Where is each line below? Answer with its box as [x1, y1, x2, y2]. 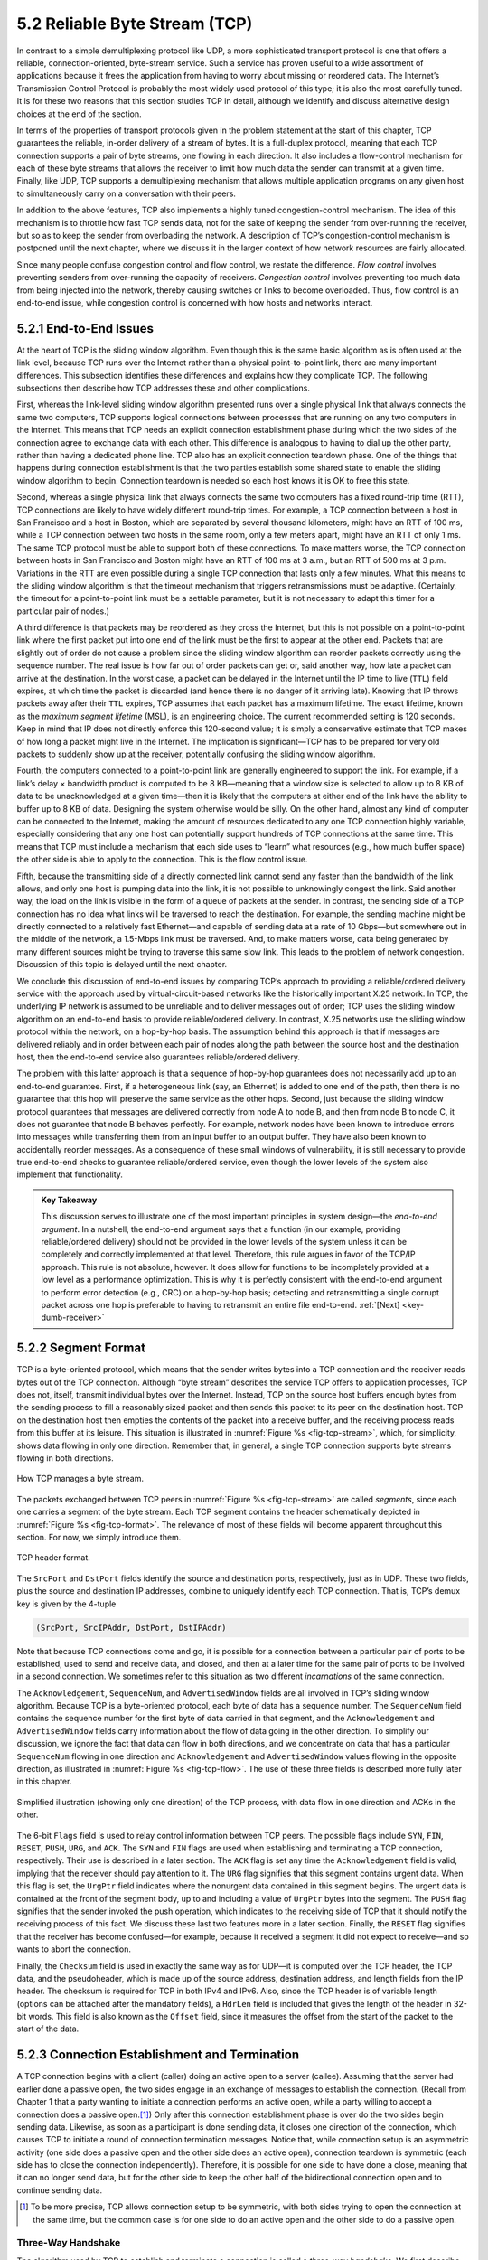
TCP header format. [16, 1552, 90, 1563]
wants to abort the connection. [16, 1944, 131, 1954]
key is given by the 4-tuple [16, 1598, 117, 1609]
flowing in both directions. [16, 1453, 114, 1464]
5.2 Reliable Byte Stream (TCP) [16, 14, 253, 33]
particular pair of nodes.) [16, 606, 110, 617]
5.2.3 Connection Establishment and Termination [16, 2048, 300, 2063]
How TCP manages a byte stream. [16, 1474, 145, 1484]
